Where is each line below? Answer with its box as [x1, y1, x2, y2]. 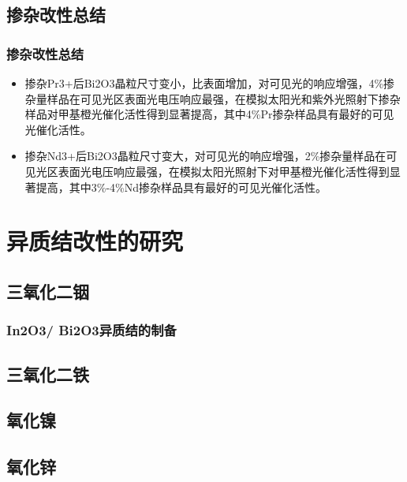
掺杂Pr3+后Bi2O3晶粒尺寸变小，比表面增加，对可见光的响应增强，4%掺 [24, 75, 395, 91]
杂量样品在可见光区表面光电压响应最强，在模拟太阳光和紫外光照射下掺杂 [24, 90, 401, 106]
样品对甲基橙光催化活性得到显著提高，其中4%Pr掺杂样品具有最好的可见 [24, 106, 394, 122]
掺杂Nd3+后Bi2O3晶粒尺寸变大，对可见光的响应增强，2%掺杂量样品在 [24, 148, 386, 164]
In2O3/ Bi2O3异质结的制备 [6, 320, 177, 340]
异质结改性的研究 [6, 225, 184, 257]
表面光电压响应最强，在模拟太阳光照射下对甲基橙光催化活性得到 [58, 163, 390, 179]
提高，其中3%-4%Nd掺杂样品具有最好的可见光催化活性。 [35, 178, 327, 195]
